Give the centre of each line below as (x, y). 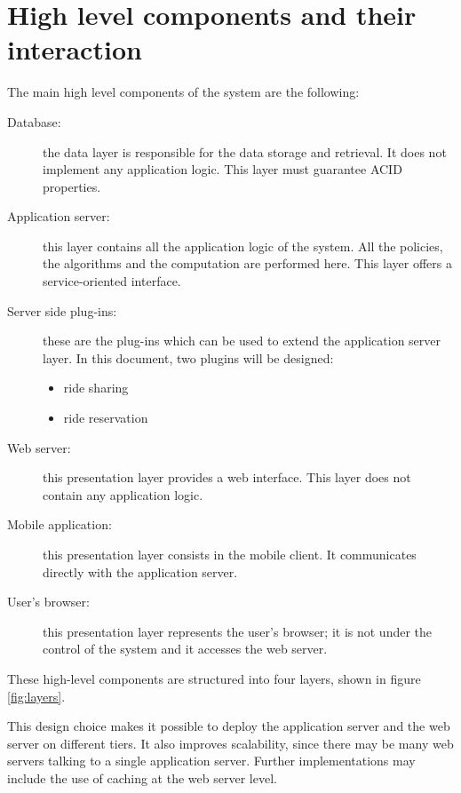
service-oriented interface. (112, 281)
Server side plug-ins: (62, 310)
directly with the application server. (140, 571)
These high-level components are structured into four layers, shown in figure (214, 678)
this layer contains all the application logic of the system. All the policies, (243, 246)
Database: (34, 121)
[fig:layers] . (36, 696)
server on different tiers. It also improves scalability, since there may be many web (230, 743)
